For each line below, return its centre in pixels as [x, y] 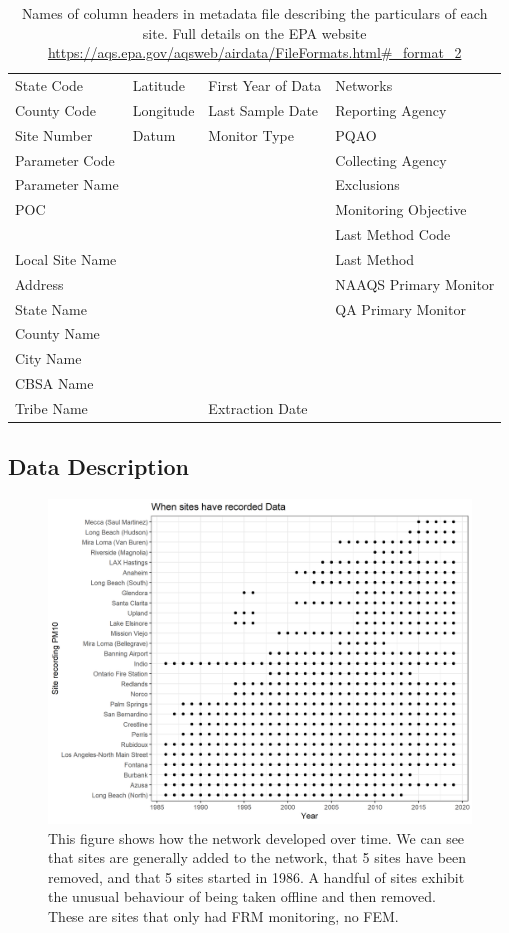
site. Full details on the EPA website [254, 32]
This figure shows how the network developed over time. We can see [256, 837]
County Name [57, 333]
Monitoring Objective [401, 209]
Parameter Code [65, 159]
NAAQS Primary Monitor [415, 283]
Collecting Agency [391, 159]
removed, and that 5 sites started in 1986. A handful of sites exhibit [256, 876]
